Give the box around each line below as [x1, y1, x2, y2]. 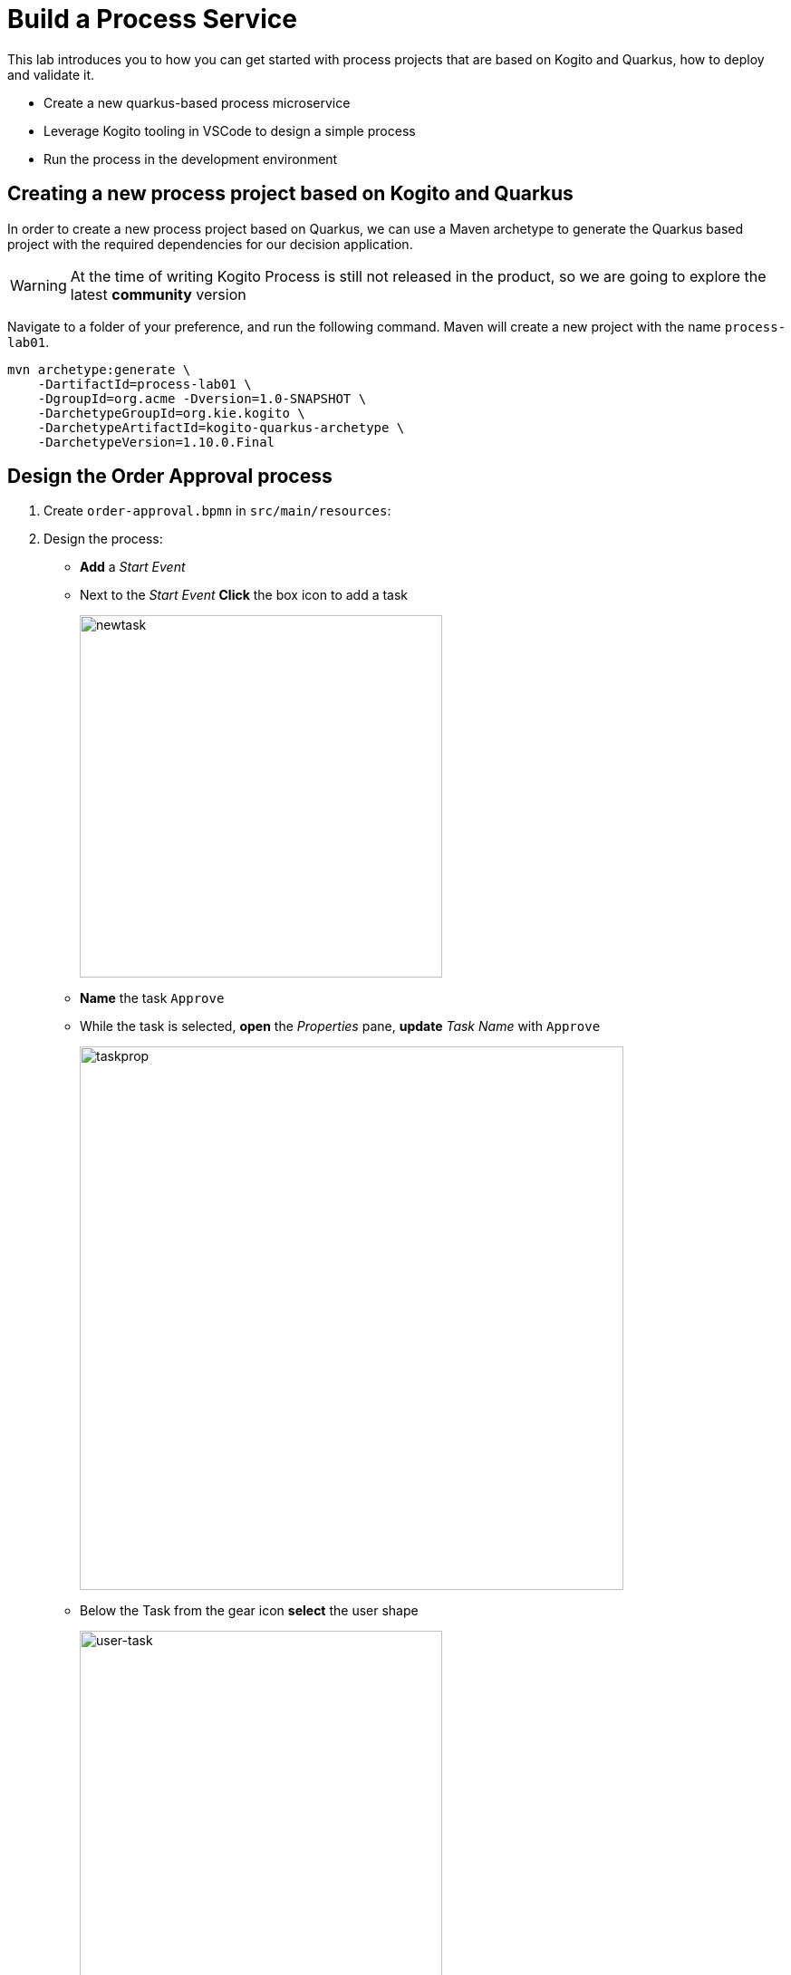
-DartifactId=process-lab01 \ [37, 376, 252, 391]
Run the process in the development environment [43, 150, 338, 167]
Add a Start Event [80, 559, 186, 575]
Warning [10, 275, 67, 294]
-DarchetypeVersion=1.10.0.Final [37, 434, 275, 449]
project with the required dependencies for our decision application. [7, 236, 413, 252]
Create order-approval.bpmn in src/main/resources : [43, 503, 391, 519]
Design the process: [43, 531, 163, 547]
